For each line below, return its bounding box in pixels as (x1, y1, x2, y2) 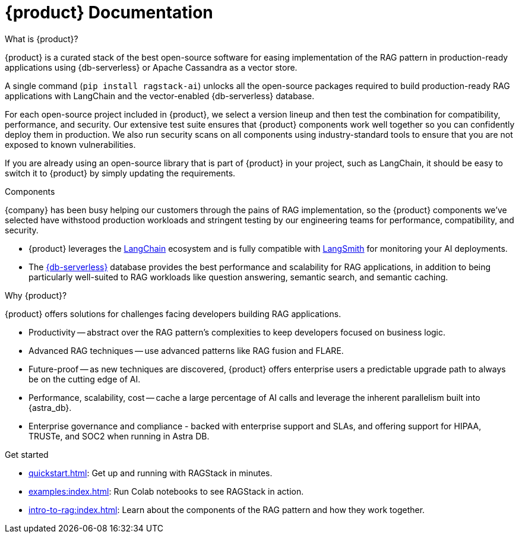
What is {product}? (5, 33, 78, 44)
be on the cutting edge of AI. (29, 374, 141, 384)
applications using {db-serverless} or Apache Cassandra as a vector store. (5, 62, 298, 72)
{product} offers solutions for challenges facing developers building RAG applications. (5, 308, 341, 319)
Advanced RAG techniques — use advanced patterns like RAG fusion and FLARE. (29, 345, 344, 356)
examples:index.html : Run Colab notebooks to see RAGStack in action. (29, 486, 304, 496)
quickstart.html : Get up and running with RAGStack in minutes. (29, 467, 273, 478)
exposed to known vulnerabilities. (5, 139, 136, 150)
